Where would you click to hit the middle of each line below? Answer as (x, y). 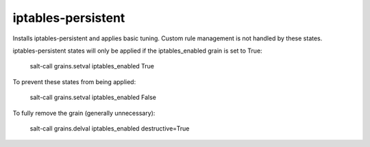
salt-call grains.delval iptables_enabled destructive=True (110, 128)
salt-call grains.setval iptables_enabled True (92, 66)
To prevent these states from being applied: (74, 81)
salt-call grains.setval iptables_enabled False (93, 97)
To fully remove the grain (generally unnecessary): (84, 113)
